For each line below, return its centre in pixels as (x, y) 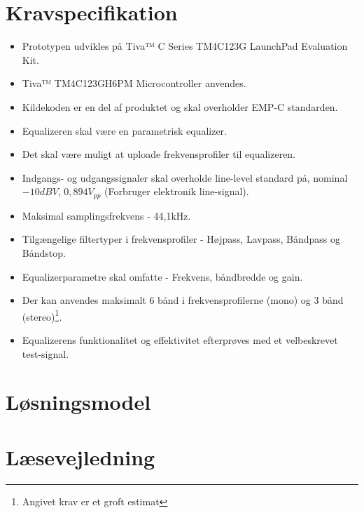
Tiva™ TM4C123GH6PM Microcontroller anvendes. (134, 83)
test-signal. (45, 353)
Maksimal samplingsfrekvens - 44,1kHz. (106, 215)
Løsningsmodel (78, 402)
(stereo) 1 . (42, 315)
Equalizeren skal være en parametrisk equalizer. (125, 130)
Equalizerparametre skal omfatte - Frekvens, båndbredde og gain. (162, 276)
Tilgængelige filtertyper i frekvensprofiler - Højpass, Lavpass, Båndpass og (181, 239)
